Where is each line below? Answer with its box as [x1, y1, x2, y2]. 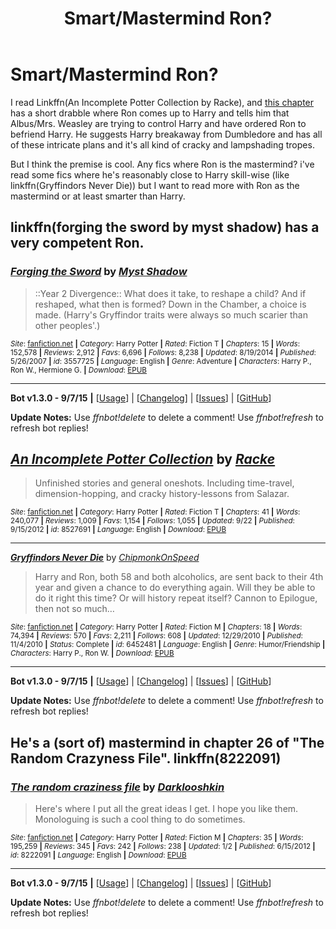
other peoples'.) [34, 319, 101, 331]
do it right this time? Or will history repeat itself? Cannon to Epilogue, [34, 592, 318, 604]
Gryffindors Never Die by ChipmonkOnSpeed [10, 552, 200, 564]
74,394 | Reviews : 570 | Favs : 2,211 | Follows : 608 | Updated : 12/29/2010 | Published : [10, 631, 303, 641]
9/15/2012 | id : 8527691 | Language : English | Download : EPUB [10, 525, 227, 535]
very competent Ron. [10, 235, 145, 252]
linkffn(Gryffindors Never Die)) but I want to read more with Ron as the [10, 179, 300, 191]
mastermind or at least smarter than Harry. [10, 190, 186, 202]
